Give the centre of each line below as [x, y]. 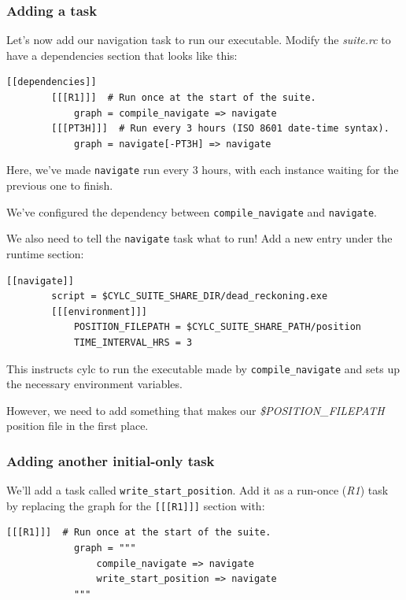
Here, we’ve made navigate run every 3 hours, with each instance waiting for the [203, 170]
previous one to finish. [60, 185]
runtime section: [45, 253]
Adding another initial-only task [111, 460]
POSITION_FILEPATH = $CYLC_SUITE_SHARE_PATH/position [218, 327]
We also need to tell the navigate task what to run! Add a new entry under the [199, 238]
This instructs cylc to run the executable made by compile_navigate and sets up [203, 368]
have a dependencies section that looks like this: [122, 55]
